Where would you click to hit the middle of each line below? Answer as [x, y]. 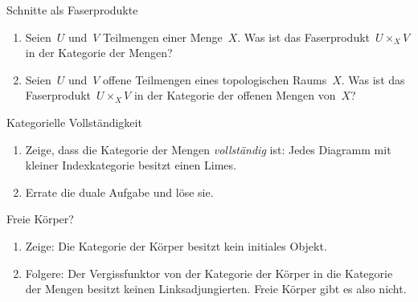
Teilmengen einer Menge [163, 37]
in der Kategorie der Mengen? [99, 53]
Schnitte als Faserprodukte [72, 10]
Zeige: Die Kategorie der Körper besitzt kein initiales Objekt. [176, 245]
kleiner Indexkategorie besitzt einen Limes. [131, 165]
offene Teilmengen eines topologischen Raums [215, 79]
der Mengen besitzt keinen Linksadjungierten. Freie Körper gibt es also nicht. [216, 289]
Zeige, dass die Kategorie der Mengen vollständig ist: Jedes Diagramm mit [208, 149]
